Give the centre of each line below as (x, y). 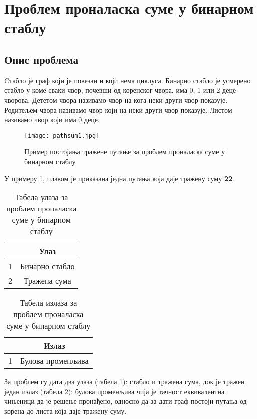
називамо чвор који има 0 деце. (52, 119)
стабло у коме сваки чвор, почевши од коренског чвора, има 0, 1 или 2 (112, 90)
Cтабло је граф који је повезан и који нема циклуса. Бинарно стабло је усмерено (128, 80)
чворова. (17, 100)
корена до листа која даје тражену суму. (66, 410)
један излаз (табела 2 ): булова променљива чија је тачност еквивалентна (115, 391)
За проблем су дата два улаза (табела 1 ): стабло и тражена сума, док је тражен (125, 381)
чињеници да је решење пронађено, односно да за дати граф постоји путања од (126, 401)
